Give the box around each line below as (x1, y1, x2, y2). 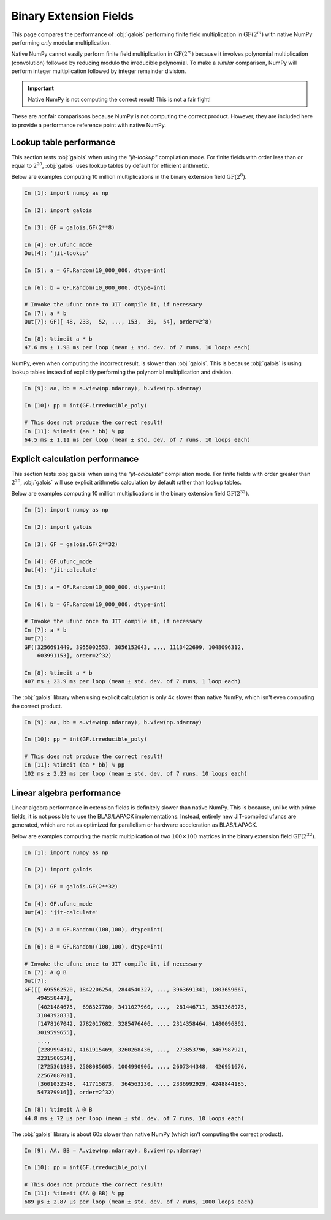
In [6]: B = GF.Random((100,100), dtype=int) (24, 943, 164, 950)
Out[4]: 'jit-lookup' (24, 250, 89, 257)
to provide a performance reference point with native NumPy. (11, 121, 167, 129)
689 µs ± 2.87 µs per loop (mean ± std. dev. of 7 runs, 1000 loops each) (24, 1198, 254, 1205)
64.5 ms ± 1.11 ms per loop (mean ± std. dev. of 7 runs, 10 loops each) (24, 436, 251, 444)
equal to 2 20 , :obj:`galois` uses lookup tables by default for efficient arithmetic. (11, 161, 210, 169)
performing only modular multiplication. (11, 39, 112, 46)
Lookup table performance (11, 137, 116, 148)
